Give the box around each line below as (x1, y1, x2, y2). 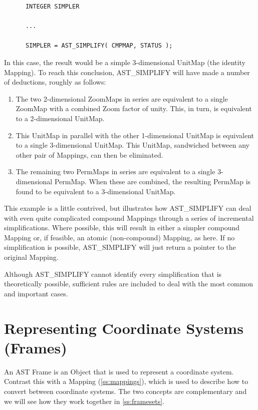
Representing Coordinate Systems (4, 317, 243, 338)
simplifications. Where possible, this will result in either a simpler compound (4, 222, 240, 233)
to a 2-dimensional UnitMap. (16, 113, 105, 123)
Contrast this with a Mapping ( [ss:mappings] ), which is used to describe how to (4, 376, 248, 386)
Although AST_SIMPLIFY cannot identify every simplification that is (4, 268, 222, 279)
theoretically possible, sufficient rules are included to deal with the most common (4, 278, 253, 289)
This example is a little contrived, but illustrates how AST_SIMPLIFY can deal (4, 203, 251, 213)
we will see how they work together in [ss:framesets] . (4, 395, 165, 406)
